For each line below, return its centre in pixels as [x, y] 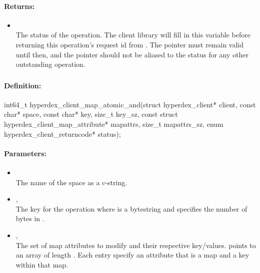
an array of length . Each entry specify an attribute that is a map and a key [132, 255]
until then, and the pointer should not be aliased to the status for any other [132, 54]
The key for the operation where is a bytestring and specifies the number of [131, 208]
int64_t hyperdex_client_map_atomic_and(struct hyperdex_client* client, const [130, 104]
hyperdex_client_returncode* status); [62, 134]
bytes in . [30, 218]
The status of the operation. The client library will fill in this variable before [133, 35]
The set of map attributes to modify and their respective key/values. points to [136, 245]
